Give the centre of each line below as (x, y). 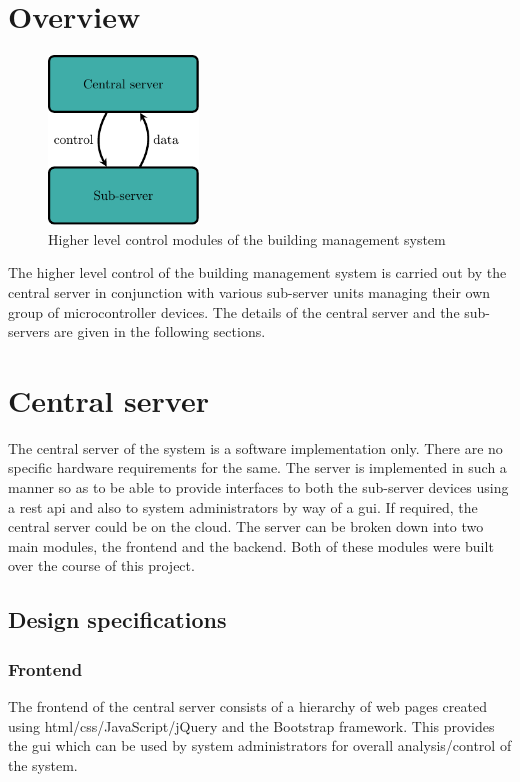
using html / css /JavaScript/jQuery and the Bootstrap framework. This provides (251, 725)
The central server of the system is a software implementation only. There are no (255, 447)
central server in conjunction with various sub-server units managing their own (249, 291)
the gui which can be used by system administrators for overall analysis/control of (260, 745)
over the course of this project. (101, 565)
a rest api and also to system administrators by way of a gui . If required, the (243, 506)
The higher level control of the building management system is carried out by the (257, 272)
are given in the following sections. (160, 331)
